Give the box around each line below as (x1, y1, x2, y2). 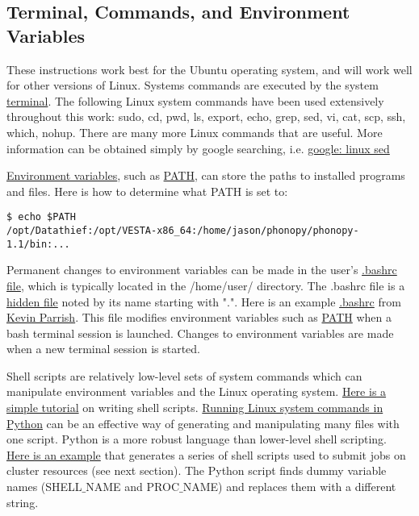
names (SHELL (6, 478, 82, 495)
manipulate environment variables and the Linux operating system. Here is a (6, 383, 387, 400)
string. (6, 493, 39, 510)
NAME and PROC (86, 478, 179, 495)
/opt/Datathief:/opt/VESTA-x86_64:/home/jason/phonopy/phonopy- (6, 225, 359, 236)
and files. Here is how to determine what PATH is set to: (6, 182, 288, 199)
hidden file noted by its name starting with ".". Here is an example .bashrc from (6, 293, 401, 310)
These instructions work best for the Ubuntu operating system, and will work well (6, 60, 413, 77)
